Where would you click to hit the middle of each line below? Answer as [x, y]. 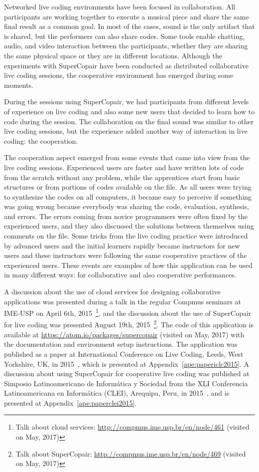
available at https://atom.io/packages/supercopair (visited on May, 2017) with [124, 334]
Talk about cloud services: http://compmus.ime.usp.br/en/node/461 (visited [132, 427]
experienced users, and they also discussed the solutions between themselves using [129, 226]
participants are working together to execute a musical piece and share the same [127, 16]
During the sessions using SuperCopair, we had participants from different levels [127, 102]
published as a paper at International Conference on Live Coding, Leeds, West [124, 354]
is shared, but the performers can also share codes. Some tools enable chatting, [125, 36]
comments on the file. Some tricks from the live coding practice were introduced [126, 236]
